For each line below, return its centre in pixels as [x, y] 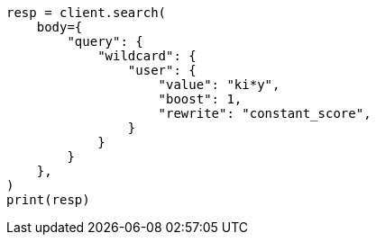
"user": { [162, 70]
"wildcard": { [147, 56]
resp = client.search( [87, 13]
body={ [60, 27]
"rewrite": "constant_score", [265, 113]
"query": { [105, 41]
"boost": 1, [200, 99]
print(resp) [48, 200]
